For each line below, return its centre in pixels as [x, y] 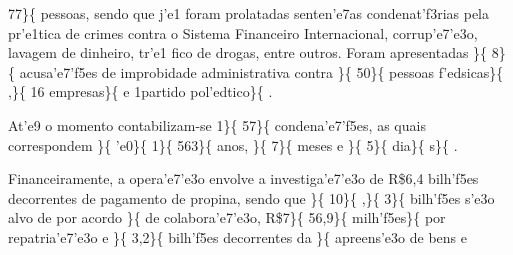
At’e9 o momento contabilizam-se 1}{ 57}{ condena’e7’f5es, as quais [217, 124]
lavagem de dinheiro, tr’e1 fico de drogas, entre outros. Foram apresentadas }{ [248, 52]
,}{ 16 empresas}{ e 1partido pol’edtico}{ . [140, 91]
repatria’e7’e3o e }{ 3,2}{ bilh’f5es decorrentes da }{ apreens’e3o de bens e [237, 236]
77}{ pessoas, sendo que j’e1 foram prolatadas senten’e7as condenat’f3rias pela [248, 13]
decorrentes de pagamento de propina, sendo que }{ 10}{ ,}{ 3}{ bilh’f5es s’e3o [251, 197]
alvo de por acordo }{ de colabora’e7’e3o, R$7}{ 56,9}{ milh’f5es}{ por [227, 217]
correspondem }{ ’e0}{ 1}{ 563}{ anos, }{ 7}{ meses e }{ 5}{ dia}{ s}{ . [233, 144]
